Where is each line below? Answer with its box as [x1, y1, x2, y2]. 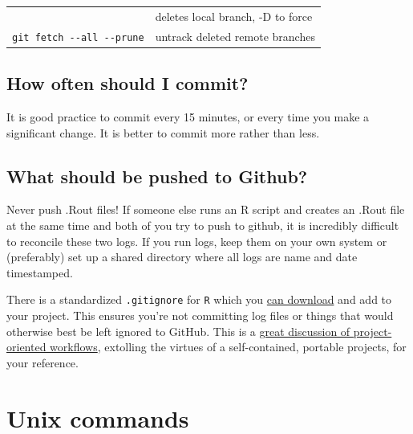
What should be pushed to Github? [6, 163, 308, 188]
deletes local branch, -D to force [155, 7, 313, 24]
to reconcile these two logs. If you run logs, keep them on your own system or [6, 232, 387, 249]
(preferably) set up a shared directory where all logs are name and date [6, 248, 358, 265]
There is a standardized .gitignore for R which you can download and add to [6, 291, 392, 308]
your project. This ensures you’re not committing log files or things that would [6, 306, 394, 323]
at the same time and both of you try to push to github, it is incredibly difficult [6, 216, 399, 233]
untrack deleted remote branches [155, 27, 315, 44]
